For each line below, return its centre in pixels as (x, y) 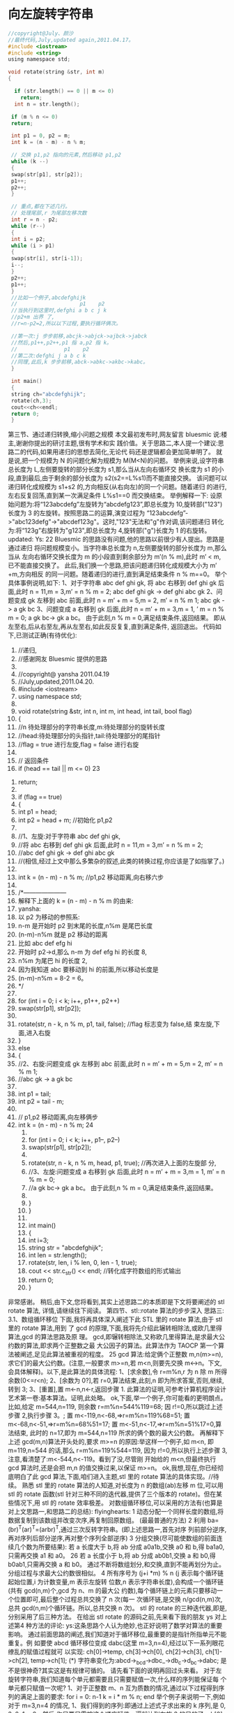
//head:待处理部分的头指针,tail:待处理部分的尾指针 (89, 736)
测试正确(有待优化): (49, 635)
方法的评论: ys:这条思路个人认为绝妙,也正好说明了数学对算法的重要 (127, 1625)
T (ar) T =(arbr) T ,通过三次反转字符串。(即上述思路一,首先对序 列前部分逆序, (123, 1529)
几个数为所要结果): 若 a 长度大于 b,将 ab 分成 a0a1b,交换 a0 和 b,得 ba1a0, (119, 1547)
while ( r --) (28, 226)
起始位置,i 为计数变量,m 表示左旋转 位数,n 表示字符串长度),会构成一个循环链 (116, 1582)
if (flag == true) (40, 797)
